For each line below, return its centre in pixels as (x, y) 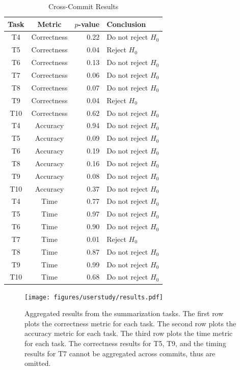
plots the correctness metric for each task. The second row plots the (130, 323)
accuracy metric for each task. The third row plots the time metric (129, 333)
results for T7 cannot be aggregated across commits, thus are (120, 353)
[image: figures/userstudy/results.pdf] (94, 297)
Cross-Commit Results (83, 6)
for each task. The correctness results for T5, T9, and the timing (125, 343)
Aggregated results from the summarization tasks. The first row (124, 313)
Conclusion (126, 24)
